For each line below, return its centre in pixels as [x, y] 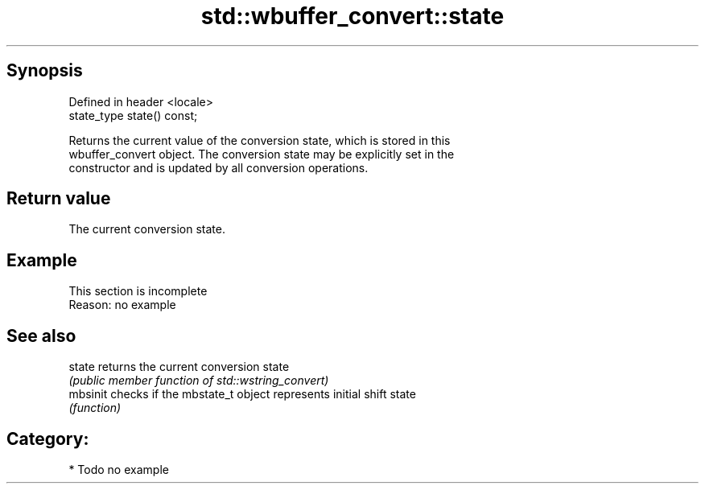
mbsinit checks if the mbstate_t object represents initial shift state [242, 394]
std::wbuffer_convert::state [352, 16]
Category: [48, 439]
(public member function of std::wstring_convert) [199, 381]
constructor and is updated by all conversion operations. [219, 167]
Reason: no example [122, 305]
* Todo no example [119, 469]
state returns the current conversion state [179, 367]
